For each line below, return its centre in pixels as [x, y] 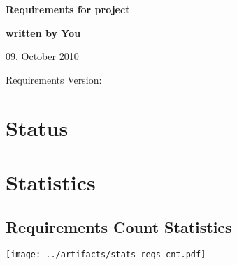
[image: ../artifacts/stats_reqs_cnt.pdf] [106, 255]
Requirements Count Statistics [119, 226]
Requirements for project [68, 9]
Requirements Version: [54, 79]
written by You [43, 32]
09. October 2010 [42, 56]
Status [37, 127]
